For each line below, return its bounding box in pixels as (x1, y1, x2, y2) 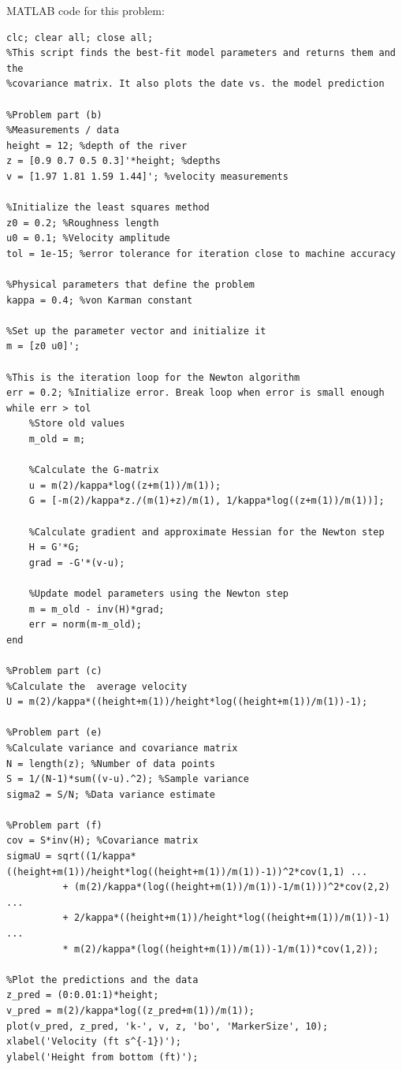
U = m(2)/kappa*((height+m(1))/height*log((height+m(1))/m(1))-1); (6, 696, 368, 708)
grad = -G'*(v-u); (28, 557, 125, 568)
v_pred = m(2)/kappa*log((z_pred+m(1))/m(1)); (6, 1005, 255, 1016)
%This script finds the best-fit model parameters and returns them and (6, 47, 396, 59)
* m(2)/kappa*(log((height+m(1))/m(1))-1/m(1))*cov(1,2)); (62, 943, 379, 955)
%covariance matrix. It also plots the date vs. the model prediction (6, 78, 385, 90)
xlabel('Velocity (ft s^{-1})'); (6, 1036, 181, 1048)
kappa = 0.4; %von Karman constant (6, 294, 193, 306)
